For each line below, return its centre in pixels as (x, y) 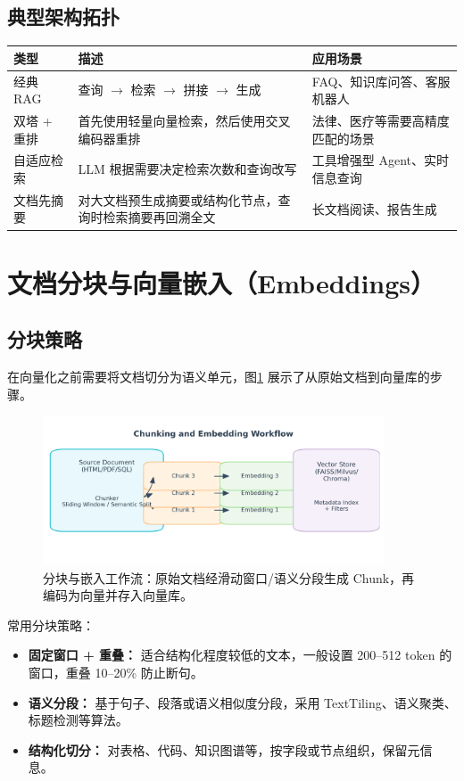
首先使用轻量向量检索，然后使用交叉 (184, 120)
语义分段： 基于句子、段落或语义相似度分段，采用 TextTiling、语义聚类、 (242, 702)
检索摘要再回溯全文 (159, 217)
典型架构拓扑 (63, 16)
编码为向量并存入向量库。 (118, 595)
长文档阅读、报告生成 (374, 208)
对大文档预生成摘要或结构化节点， (178, 199)
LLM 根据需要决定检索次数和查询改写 (187, 169)
